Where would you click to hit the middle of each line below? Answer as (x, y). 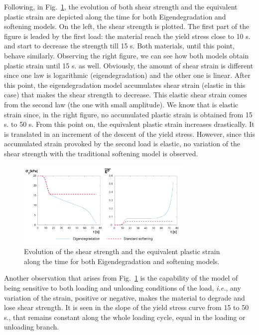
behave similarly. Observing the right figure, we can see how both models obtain (127, 55)
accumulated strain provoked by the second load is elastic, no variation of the (122, 144)
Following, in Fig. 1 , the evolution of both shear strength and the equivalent (121, 6)
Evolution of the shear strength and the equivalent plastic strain (122, 251)
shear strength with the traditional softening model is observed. (101, 153)
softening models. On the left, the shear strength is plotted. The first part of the (127, 26)
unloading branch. (32, 327)
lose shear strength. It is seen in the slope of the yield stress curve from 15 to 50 (127, 307)
